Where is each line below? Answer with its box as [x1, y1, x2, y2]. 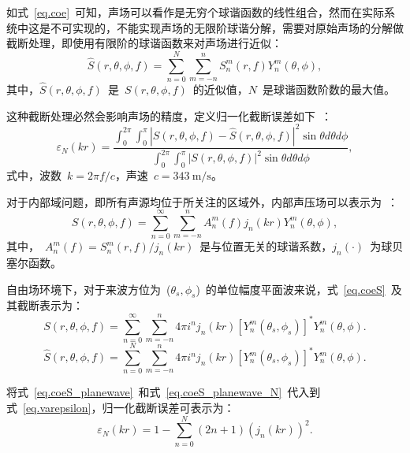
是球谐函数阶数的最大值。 [263, 81, 396, 98]
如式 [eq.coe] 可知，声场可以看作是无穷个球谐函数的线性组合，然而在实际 [6, 4, 385, 20]
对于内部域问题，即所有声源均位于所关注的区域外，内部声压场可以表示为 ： [6, 193, 398, 210]
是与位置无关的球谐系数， [199, 238, 333, 254]
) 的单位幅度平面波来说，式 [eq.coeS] [196, 280, 386, 297]
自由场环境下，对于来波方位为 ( [6, 280, 171, 297]
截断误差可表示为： [135, 399, 235, 415]
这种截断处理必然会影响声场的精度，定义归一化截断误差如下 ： [6, 107, 332, 124]
